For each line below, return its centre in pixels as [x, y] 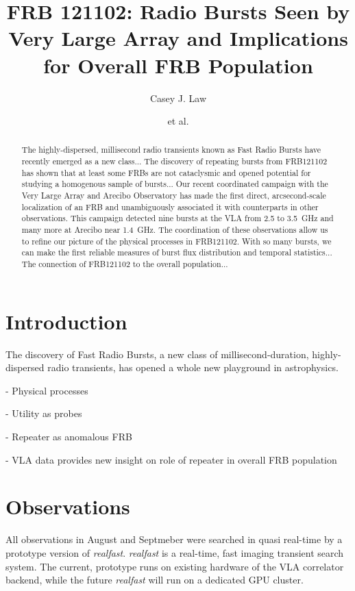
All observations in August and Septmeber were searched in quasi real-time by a [174, 539]
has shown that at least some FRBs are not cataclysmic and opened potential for [166, 172]
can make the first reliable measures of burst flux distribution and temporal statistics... [177, 252]
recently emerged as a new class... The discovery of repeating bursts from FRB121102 [174, 161]
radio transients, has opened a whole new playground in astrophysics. [193, 367]
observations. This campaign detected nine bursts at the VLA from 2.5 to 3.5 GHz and [177, 218]
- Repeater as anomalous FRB [69, 437]
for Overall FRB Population [178, 65]
